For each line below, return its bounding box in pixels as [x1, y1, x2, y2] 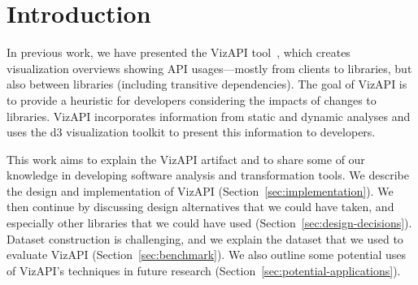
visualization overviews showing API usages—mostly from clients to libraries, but [7, 59, 412, 76]
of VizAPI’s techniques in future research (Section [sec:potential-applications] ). [7, 261, 401, 279]
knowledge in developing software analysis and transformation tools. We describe [7, 166, 409, 184]
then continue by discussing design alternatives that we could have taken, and [7, 198, 394, 215]
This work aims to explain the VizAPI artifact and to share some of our [7, 150, 365, 167]
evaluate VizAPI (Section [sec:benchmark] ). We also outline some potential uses [7, 246, 406, 263]
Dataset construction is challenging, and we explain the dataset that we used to [7, 230, 403, 247]
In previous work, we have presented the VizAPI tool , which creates [7, 44, 351, 61]
